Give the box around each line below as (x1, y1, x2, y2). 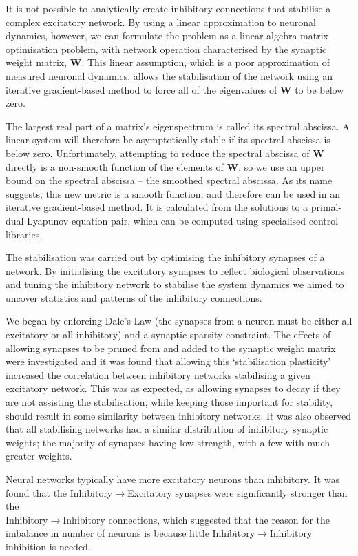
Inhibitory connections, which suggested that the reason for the (63, 512, 330, 526)
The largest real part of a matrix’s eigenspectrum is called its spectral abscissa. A (6, 119, 350, 133)
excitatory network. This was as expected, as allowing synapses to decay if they (6, 381, 341, 395)
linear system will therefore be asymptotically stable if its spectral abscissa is (6, 132, 330, 147)
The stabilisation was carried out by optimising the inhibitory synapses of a (6, 250, 325, 265)
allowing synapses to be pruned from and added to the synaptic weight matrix (6, 340, 336, 355)
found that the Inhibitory (6, 485, 113, 500)
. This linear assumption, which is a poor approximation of (81, 55, 330, 70)
